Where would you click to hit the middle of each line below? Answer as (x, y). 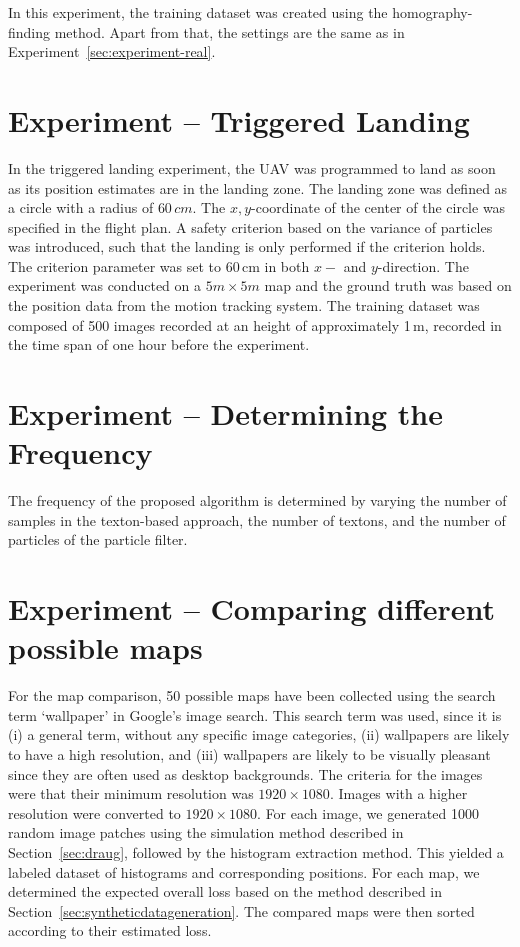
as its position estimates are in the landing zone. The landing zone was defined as (258, 187)
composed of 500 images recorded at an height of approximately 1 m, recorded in (255, 324)
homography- (432, 12)
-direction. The (423, 265)
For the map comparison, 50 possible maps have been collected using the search (252, 695)
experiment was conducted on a (104, 285)
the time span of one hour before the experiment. (159, 344)
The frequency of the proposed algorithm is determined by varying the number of (257, 500)
